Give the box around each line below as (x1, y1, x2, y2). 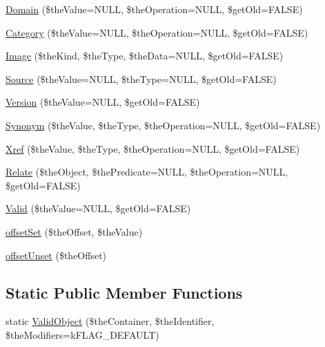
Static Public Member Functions (6, 281, 243, 303)
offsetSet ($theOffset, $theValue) (6, 224, 143, 238)
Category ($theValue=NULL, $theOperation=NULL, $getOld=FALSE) (6, 25, 308, 39)
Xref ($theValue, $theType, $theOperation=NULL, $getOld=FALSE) (6, 141, 300, 156)
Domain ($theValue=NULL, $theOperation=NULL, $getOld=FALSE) (6, 2, 303, 16)
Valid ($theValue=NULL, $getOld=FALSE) (6, 201, 191, 216)
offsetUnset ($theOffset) (6, 247, 107, 262)
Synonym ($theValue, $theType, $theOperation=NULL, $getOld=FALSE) (6, 118, 321, 132)
